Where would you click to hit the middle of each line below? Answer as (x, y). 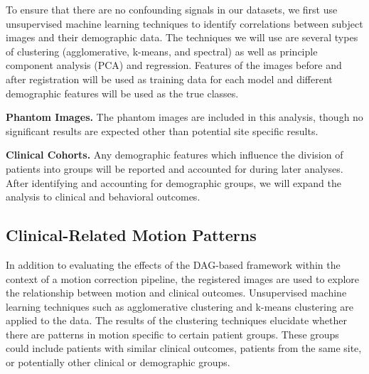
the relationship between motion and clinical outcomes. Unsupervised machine (176, 293)
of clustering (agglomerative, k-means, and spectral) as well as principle (162, 51)
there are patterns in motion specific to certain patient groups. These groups (172, 334)
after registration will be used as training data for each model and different (169, 79)
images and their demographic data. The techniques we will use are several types (182, 37)
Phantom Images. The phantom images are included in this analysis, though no (184, 117)
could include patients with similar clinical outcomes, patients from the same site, (184, 348)
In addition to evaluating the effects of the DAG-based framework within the (173, 264)
